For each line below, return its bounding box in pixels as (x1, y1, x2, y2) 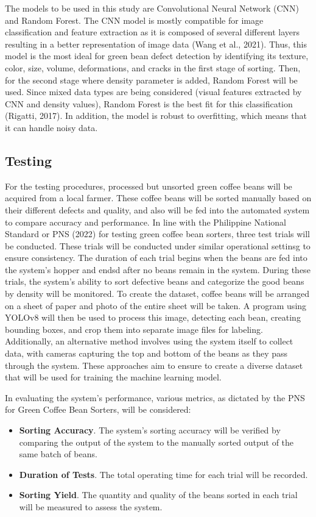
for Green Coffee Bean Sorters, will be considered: (5, 403, 191, 416)
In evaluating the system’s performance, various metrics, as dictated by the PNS (5, 391, 305, 404)
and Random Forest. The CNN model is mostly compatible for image (5, 13, 264, 26)
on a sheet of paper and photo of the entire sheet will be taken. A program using (5, 299, 307, 312)
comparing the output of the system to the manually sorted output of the (19, 435, 294, 448)
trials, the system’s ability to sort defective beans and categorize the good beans (5, 275, 304, 288)
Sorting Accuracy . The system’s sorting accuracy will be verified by (19, 424, 281, 437)
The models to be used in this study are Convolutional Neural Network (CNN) (5, 2, 300, 14)
